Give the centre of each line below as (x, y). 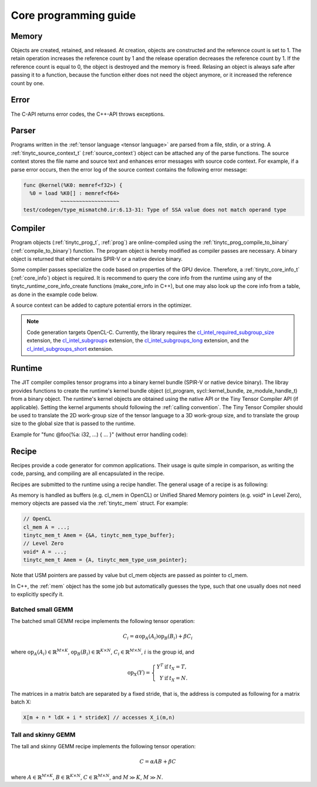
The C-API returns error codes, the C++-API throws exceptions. (88, 114)
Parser (23, 131)
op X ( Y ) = (139, 673)
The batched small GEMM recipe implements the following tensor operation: (103, 621)
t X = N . (178, 679)
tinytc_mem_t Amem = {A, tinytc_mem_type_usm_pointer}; (105, 560)
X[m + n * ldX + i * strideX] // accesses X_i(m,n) (99, 718)
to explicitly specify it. (37, 594)
